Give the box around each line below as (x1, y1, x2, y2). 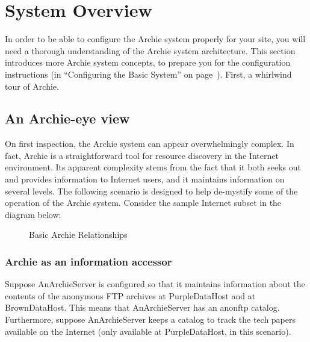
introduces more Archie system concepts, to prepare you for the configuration (5, 56, 291, 69)
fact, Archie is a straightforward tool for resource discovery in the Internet (5, 149, 279, 161)
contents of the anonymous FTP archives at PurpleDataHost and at (5, 289, 256, 302)
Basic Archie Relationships (29, 228, 128, 241)
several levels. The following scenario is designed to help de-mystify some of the (5, 184, 298, 197)
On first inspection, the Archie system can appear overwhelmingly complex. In (5, 137, 294, 150)
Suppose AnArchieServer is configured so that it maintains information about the (5, 278, 305, 290)
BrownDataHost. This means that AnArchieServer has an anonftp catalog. (5, 301, 280, 314)
